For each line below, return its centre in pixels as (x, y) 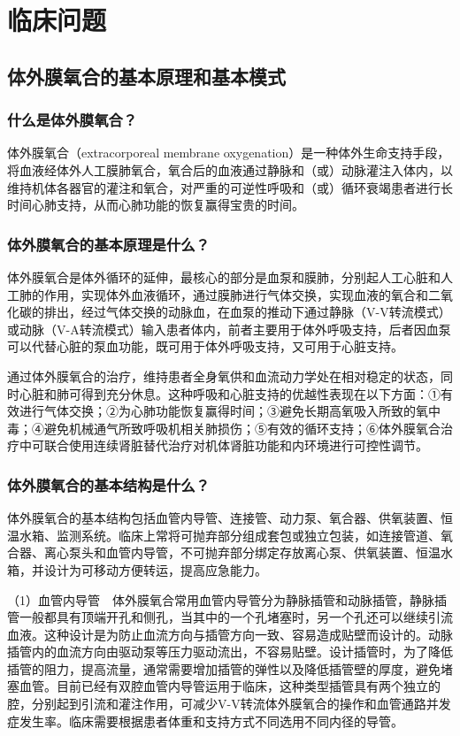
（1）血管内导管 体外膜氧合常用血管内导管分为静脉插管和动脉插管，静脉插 (227, 599)
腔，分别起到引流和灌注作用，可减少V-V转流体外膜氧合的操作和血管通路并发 (229, 704)
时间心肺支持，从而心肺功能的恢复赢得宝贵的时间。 (156, 205)
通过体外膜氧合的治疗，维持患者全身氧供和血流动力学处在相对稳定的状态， (224, 376)
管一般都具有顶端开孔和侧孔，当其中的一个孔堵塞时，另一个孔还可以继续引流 (230, 617)
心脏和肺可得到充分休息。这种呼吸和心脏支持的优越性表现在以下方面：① (230, 393)
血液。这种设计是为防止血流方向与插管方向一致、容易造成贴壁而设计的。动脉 (230, 634)
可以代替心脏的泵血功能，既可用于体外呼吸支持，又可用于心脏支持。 (205, 346)
